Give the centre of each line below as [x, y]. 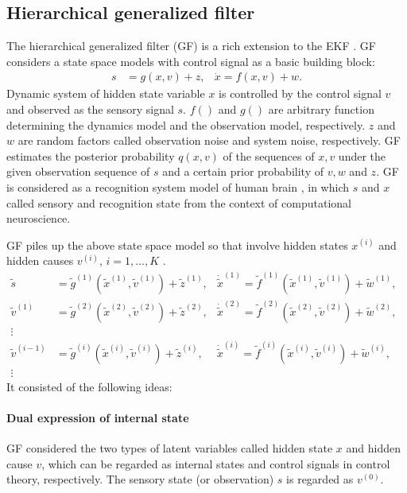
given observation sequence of [78, 171]
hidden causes [40, 260]
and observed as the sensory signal [90, 109]
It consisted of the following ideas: [89, 386]
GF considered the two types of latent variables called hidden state [170, 448]
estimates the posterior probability [91, 155]
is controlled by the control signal [300, 93]
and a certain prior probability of [243, 171]
